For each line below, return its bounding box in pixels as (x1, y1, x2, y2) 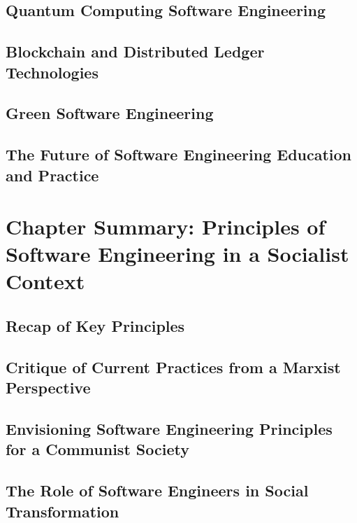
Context (6, 267, 85, 295)
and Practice (6, 164, 99, 186)
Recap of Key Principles (6, 315, 185, 337)
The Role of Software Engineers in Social (6, 480, 309, 501)
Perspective (6, 377, 91, 398)
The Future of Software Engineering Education (6, 144, 352, 165)
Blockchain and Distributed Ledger (6, 41, 265, 62)
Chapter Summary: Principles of (6, 212, 326, 241)
